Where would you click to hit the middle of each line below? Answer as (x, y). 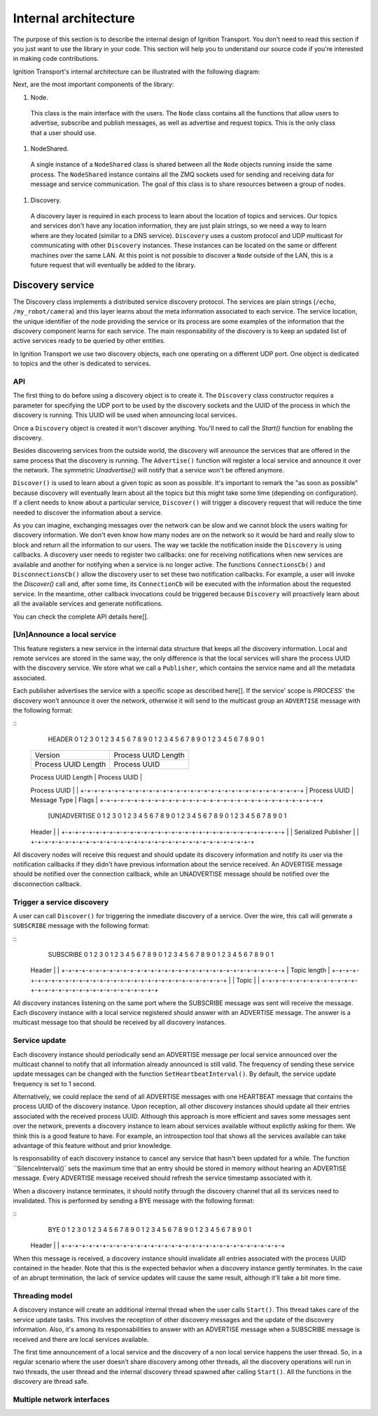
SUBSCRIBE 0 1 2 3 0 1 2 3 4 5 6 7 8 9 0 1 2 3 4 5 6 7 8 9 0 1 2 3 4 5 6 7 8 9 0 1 (161, 955)
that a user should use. (64, 132)
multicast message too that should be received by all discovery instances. (120, 1023)
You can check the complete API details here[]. (81, 617)
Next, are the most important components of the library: (93, 85)
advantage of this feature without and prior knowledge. (92, 1146)
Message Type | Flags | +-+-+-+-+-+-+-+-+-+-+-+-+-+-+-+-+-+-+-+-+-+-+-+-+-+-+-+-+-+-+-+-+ (177, 800)
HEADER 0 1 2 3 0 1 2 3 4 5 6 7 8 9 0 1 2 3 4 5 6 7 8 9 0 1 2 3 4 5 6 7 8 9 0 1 (156, 739)
